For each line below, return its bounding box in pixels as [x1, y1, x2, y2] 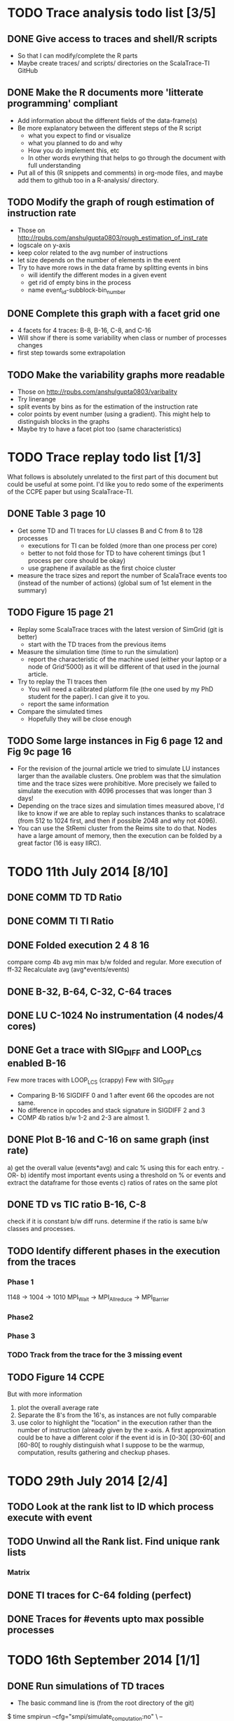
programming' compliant [7, 98, 118, 109]
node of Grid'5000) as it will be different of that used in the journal [27, 662, 219, 671]
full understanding [27, 161, 81, 169]
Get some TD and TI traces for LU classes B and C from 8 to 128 [17, 526, 203, 535]
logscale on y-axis [17, 241, 71, 249]
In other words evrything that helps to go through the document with [27, 153, 226, 162]
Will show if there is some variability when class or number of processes [17, 333, 227, 342]
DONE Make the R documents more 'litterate [7, 86, 204, 99]
